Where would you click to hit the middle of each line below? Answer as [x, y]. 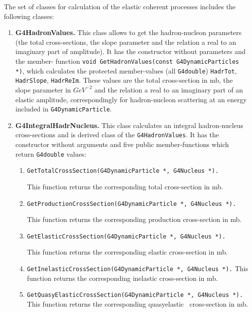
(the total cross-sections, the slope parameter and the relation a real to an [126, 42]
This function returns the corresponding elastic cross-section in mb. [127, 252]
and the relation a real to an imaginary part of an [169, 89]
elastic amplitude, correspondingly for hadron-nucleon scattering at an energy [131, 99]
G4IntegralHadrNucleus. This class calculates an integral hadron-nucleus [129, 125]
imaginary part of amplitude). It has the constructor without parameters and [130, 51]
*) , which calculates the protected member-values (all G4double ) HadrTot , [126, 70]
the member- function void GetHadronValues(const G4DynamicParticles [127, 61]
